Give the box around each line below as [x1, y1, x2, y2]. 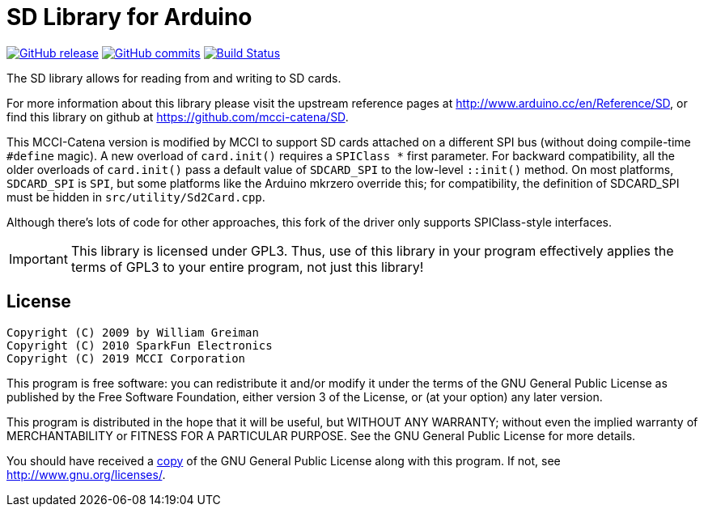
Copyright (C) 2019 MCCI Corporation [6, 351, 246, 365]
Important [9, 250, 68, 267]
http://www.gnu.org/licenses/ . [6, 467, 166, 481]
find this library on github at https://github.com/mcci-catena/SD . [6, 109, 349, 124]
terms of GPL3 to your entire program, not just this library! [70, 258, 424, 275]
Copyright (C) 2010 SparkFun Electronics [6, 338, 273, 352]
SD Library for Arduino [6, 3, 252, 31]
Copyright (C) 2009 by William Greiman [6, 325, 259, 339]
